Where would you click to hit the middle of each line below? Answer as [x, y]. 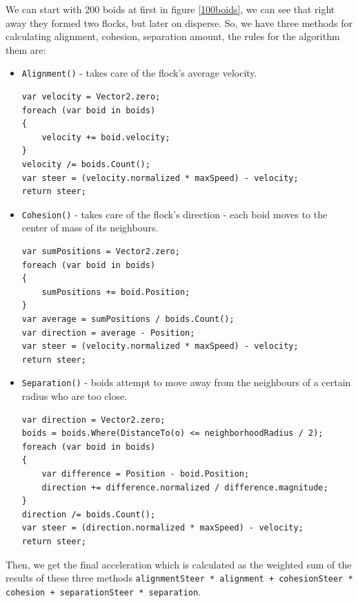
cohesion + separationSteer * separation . [103, 591]
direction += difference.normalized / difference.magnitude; [185, 487]
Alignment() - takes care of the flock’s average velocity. [139, 73]
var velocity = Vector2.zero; [91, 97]
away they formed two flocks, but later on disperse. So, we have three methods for [179, 22]
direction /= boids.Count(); [89, 514]
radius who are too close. [74, 396]
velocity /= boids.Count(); [86, 164]
